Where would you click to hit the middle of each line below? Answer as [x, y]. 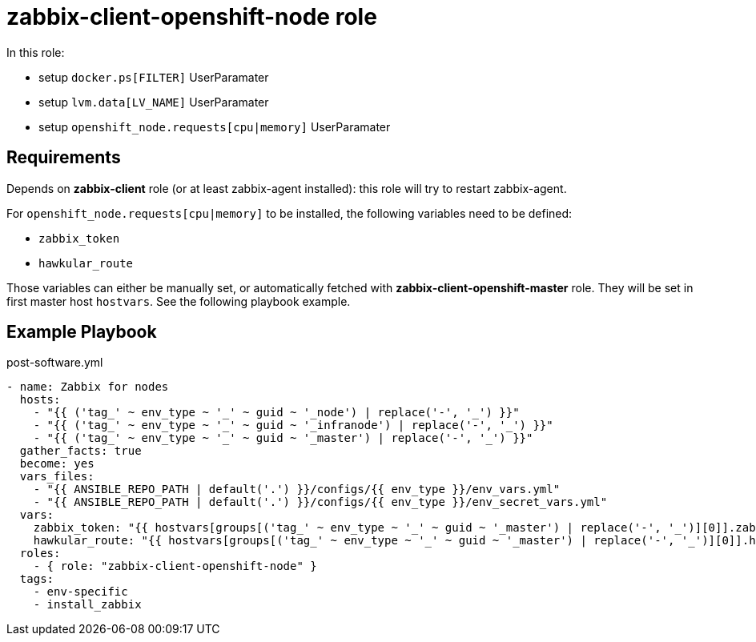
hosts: [40, 400]
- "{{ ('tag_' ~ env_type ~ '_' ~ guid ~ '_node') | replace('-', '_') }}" [276, 413]
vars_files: [57, 477]
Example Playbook [82, 332]
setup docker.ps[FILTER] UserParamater [154, 77]
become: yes [57, 464]
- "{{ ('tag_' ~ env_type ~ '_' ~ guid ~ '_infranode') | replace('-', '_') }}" [293, 425]
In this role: [36, 52]
